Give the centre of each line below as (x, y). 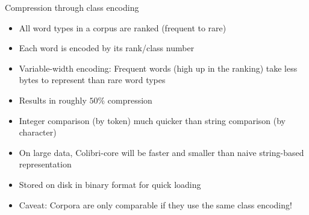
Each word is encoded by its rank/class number (107, 48)
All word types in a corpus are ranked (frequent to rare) (123, 27)
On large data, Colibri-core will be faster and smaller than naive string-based (161, 152)
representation (45, 164)
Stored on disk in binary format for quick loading (110, 184)
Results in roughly (53, 100)
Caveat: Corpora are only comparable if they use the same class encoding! (155, 204)
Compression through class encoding (72, 7)
